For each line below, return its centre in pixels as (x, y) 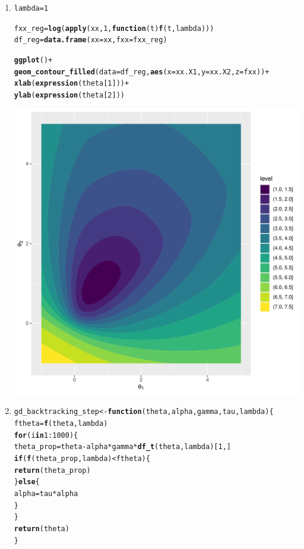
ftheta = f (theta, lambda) (61, 424)
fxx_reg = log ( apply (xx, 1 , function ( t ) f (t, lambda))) (114, 28)
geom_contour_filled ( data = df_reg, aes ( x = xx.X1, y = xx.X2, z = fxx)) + (142, 72)
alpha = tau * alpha (46, 493)
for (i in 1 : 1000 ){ (46, 435)
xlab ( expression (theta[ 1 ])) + (72, 84)
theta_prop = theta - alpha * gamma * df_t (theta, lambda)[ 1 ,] (123, 447)
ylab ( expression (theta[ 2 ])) (69, 95)
